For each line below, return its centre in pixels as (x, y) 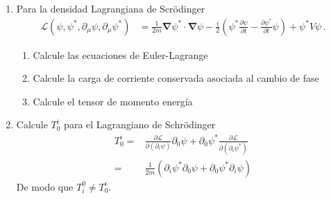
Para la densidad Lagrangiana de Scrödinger (111, 8)
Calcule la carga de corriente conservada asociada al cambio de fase (176, 78)
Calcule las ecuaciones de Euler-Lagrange (120, 54)
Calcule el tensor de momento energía (113, 101)
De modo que (45, 186)
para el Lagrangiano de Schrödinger (140, 124)
